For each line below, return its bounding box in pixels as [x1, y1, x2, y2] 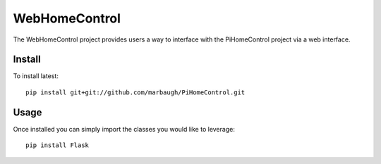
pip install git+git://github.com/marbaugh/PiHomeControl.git [25, 88, 246, 96]
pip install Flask [25, 141, 90, 149]
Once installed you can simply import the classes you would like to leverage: [13, 125, 236, 133]
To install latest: [13, 72, 59, 80]
